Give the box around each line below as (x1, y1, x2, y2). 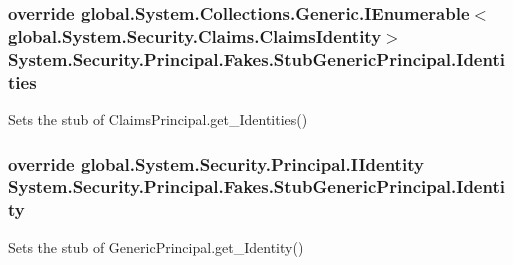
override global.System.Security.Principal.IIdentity (8, 151, 424, 176)
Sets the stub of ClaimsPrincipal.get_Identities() (8, 108, 308, 129)
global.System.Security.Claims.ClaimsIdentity (8, 23, 382, 48)
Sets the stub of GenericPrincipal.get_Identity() (8, 236, 304, 257)
